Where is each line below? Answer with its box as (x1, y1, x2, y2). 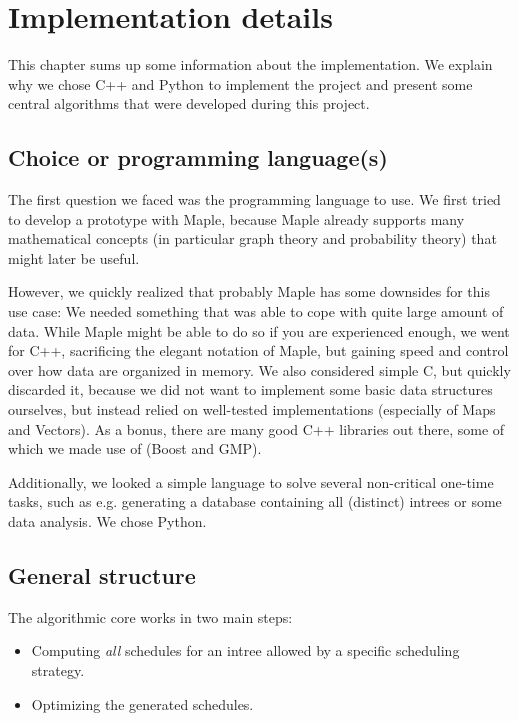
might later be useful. (8, 247, 140, 268)
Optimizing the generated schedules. (31, 693, 254, 714)
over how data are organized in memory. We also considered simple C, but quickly (8, 359, 511, 380)
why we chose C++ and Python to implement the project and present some (8, 73, 473, 94)
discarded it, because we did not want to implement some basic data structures (8, 379, 493, 400)
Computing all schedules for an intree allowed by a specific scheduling (31, 640, 460, 661)
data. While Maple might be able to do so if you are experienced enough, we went (8, 320, 510, 341)
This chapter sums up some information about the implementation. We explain (8, 54, 493, 75)
